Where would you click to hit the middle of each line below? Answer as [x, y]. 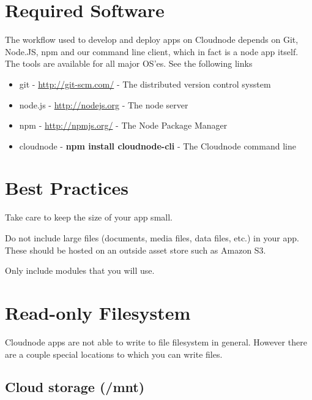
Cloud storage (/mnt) [75, 387]
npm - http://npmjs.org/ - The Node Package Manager [123, 125]
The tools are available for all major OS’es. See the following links [129, 63]
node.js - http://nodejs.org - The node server [104, 104]
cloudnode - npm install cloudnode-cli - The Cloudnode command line [158, 145]
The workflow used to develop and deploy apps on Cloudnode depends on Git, [152, 40]
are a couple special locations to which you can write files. [114, 354]
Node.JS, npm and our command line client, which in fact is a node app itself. [152, 51]
